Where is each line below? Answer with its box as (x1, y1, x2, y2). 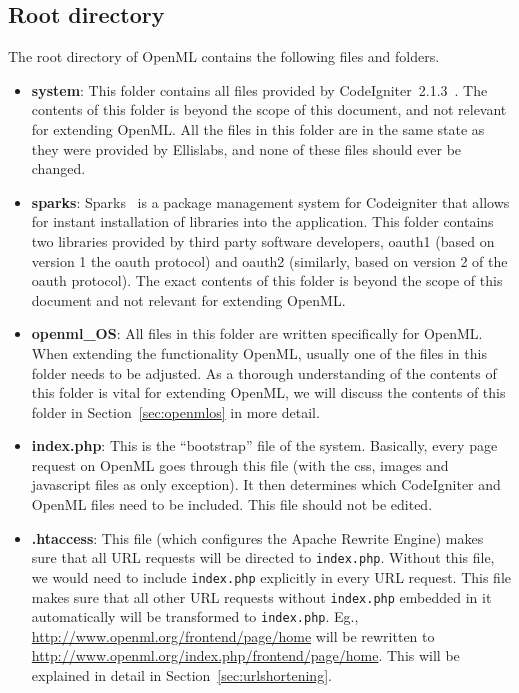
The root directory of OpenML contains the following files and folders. (8, 46, 440, 67)
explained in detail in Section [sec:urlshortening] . (31, 665, 332, 686)
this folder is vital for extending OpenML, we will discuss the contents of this (31, 382, 506, 403)
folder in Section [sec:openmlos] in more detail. (31, 401, 320, 422)
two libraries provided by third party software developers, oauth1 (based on (31, 230, 495, 251)
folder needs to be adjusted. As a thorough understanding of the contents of (31, 362, 497, 383)
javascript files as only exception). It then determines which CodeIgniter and (31, 474, 501, 495)
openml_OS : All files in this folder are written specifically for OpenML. (31, 323, 483, 344)
